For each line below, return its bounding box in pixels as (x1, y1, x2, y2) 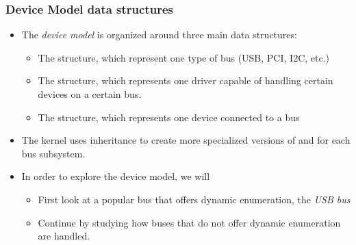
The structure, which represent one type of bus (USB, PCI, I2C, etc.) (38, 50, 330, 64)
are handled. (38, 229, 90, 243)
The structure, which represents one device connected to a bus (38, 109, 300, 124)
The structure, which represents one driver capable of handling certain (38, 73, 333, 88)
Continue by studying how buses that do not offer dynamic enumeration (38, 215, 341, 229)
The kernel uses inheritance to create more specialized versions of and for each (21, 133, 351, 147)
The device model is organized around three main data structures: (21, 27, 297, 42)
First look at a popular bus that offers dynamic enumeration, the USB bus (38, 192, 351, 206)
